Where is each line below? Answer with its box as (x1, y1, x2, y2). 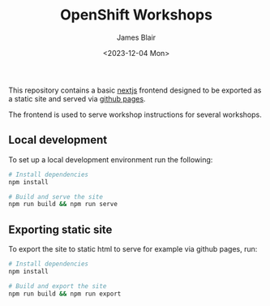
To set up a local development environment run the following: (8, 154, 213, 164)
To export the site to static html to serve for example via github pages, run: (8, 244, 258, 254)
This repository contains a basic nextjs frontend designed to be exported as (8, 85, 262, 95)
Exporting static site (8, 222, 113, 236)
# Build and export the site (8, 282, 107, 290)
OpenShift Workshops (59, 6, 213, 24)
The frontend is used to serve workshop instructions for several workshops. (8, 110, 262, 119)
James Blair (116, 32, 156, 42)
